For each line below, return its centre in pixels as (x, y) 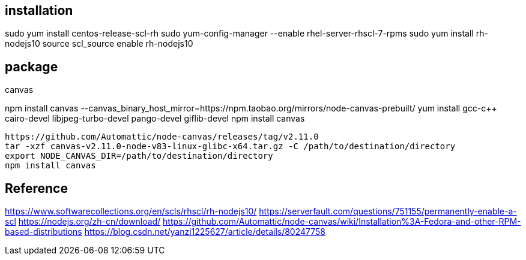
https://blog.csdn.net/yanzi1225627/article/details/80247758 (205, 232)
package (32, 66)
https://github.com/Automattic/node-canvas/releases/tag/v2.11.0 (162, 137)
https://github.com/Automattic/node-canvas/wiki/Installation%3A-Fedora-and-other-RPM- (342, 222)
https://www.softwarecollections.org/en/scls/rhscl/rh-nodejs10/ (131, 211)
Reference (36, 188)
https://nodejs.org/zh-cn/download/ (89, 222)
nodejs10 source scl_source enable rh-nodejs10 (99, 44)
